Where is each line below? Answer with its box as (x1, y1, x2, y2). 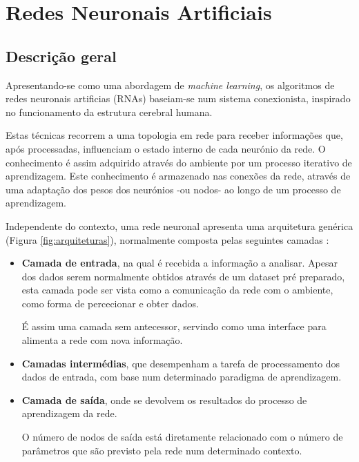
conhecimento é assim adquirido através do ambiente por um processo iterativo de (6, 155, 352, 169)
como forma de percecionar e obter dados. (21, 296, 199, 310)
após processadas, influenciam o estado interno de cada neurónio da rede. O (6, 141, 326, 155)
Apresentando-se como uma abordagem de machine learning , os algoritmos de (6, 77, 335, 92)
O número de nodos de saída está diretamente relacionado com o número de (21, 430, 343, 444)
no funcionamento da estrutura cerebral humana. (6, 104, 213, 119)
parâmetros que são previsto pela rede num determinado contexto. (21, 443, 302, 457)
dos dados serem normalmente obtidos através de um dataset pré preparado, (21, 269, 345, 283)
